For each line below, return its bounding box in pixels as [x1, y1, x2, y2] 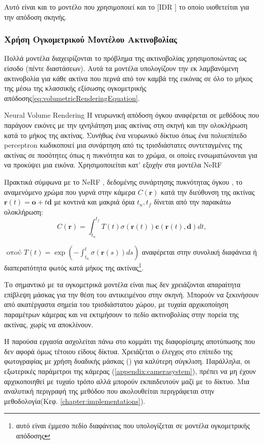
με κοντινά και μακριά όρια [54, 196, 135, 207]
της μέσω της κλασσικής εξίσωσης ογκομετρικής [4, 83, 147, 93]
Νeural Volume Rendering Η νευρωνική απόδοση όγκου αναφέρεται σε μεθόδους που [4, 110, 259, 120]
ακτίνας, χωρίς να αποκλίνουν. [4, 319, 93, 329]
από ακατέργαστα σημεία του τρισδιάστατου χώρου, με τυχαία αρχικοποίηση [4, 299, 228, 310]
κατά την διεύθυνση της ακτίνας [161, 186, 255, 197]
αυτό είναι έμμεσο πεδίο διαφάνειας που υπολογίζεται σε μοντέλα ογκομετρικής [16, 420, 250, 431]
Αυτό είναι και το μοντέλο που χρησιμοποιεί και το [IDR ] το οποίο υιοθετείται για [4, 2, 249, 12]
